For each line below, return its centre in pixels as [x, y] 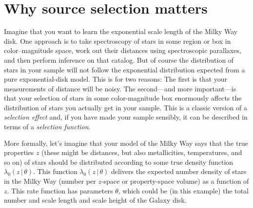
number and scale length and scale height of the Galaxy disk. [95, 200]
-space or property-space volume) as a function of [175, 181]
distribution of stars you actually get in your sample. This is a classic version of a [126, 107]
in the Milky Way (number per [50, 181]
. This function [55, 171]
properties [19, 152]
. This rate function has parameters [60, 190]
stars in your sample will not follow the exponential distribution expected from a [125, 69]
